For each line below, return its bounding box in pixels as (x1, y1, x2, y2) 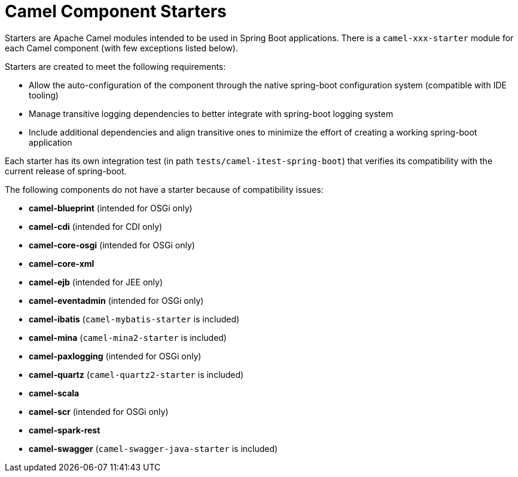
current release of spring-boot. (5, 165, 127, 176)
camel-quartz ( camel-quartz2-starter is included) (29, 369, 244, 380)
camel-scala (29, 387, 80, 398)
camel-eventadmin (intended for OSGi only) (29, 295, 204, 306)
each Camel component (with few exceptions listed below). (5, 42, 238, 53)
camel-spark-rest (29, 424, 100, 435)
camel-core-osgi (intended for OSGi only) (29, 239, 195, 250)
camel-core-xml (29, 258, 95, 269)
